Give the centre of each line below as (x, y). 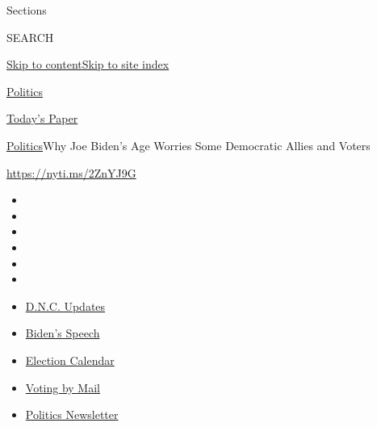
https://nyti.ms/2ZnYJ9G (71, 172)
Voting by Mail (63, 387)
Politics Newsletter (72, 414)
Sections (27, 10)
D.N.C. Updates (65, 306)
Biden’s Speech (63, 333)
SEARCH (30, 37)
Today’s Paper (42, 118)
